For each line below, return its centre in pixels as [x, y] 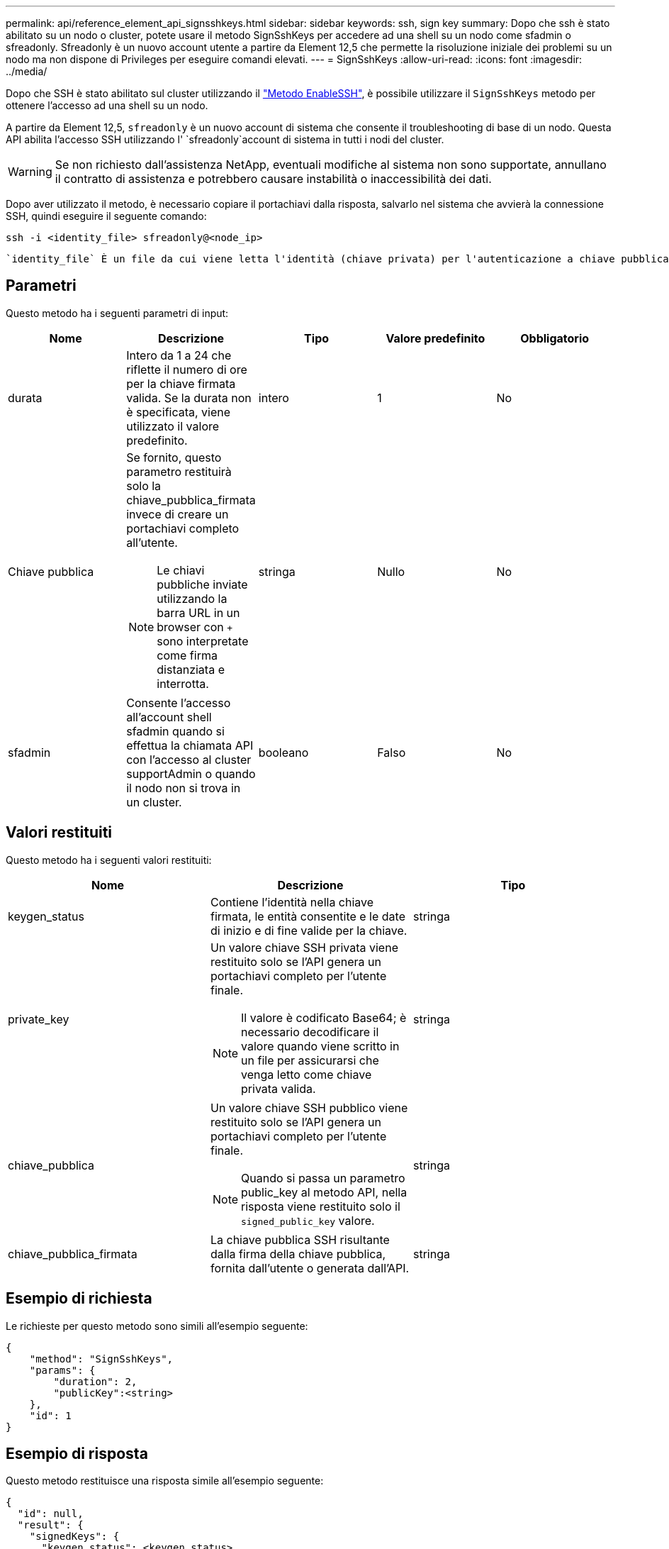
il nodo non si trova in [184, 788]
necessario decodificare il [310, 1032]
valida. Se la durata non [189, 398]
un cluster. [154, 802]
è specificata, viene [179, 412]
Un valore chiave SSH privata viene [304, 947]
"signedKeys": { [74, 1537]
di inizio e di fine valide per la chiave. [309, 930]
